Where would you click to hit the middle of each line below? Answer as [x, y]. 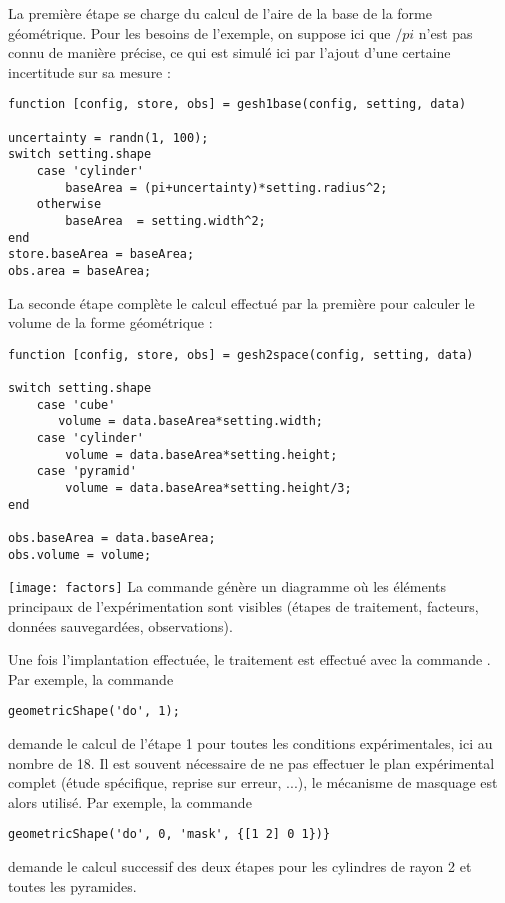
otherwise [69, 204]
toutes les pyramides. [72, 885]
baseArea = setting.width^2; [165, 220]
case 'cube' [76, 404]
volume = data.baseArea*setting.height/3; [208, 488]
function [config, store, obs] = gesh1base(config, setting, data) [237, 104]
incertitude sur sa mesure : [89, 71]
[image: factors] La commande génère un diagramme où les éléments [227, 586]
